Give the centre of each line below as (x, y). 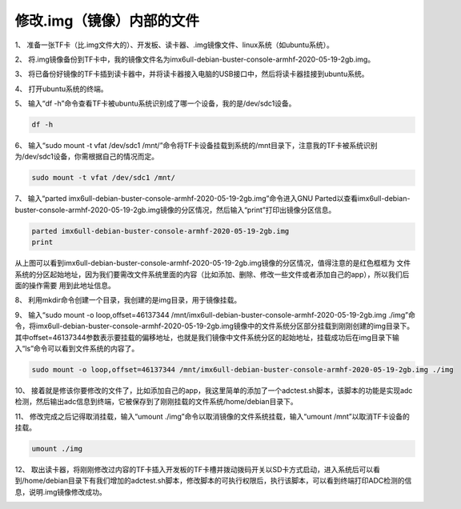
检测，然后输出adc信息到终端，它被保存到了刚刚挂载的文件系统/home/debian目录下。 (156, 402)
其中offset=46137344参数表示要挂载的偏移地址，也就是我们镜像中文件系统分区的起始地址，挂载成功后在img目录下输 (207, 337)
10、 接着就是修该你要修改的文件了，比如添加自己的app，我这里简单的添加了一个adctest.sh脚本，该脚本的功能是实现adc (214, 390)
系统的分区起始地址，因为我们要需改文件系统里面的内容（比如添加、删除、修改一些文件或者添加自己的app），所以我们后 (212, 274)
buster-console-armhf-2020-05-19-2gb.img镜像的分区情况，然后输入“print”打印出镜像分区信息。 (175, 210)
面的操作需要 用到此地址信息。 (65, 285)
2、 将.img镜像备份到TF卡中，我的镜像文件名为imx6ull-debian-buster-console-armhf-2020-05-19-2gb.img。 (195, 59)
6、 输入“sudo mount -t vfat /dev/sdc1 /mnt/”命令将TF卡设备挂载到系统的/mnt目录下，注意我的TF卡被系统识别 (196, 146)
